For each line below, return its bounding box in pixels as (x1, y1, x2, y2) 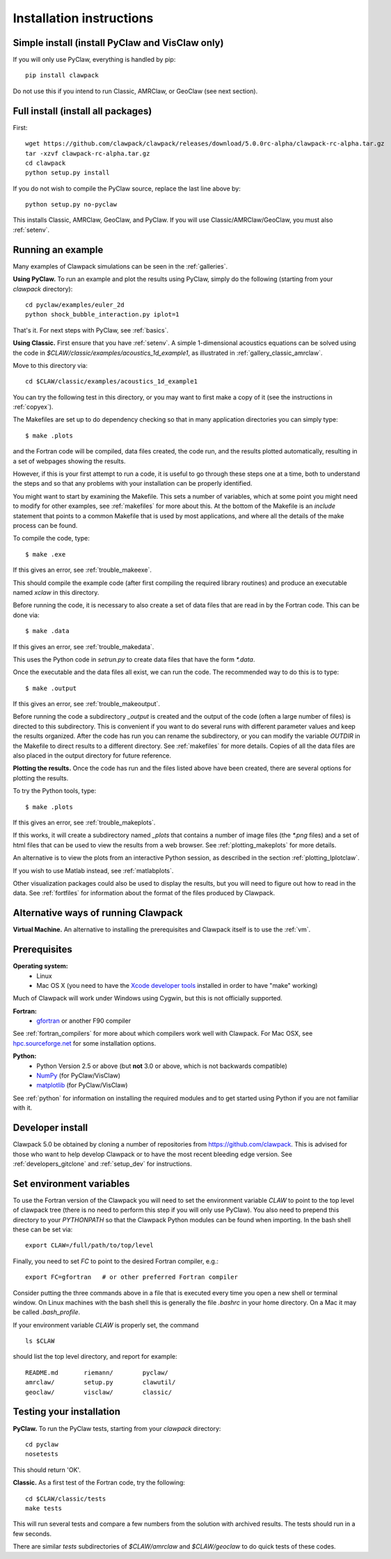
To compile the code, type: (13, 534, 90, 543)
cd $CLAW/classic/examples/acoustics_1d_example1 (25, 378, 198, 385)
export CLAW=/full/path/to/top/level (25, 1242, 154, 1249)
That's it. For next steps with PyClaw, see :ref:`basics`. (13, 326, 169, 334)
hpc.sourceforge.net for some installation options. (13, 1039, 157, 1047)
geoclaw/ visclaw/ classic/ (25, 1388, 173, 1396)
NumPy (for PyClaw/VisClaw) (36, 1071, 121, 1080)
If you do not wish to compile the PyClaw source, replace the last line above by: (13, 184, 241, 193)
